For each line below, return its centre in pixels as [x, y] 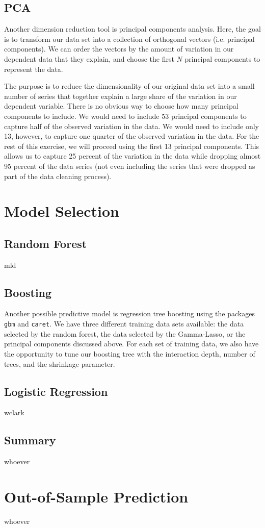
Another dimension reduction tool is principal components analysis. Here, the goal [132, 29]
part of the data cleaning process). [58, 176]
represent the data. [34, 69]
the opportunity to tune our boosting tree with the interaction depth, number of [130, 353]
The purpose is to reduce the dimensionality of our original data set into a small [129, 86]
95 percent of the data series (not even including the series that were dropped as [130, 166]
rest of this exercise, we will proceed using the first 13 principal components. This [132, 146]
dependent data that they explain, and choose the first [89, 58]
